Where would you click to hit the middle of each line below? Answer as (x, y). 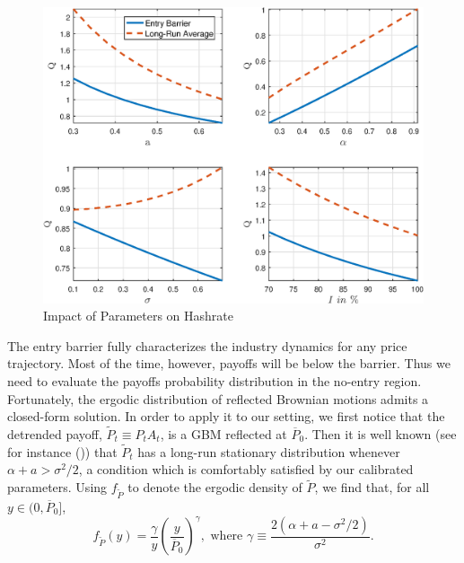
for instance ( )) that (62, 451)
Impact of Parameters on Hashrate (139, 316)
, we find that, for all (372, 487)
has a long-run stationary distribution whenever (269, 451)
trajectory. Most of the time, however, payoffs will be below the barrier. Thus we (229, 363)
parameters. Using (57, 487)
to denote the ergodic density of (215, 487)
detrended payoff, (55, 433)
